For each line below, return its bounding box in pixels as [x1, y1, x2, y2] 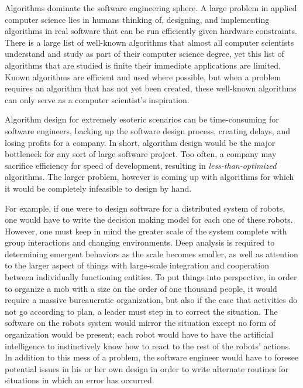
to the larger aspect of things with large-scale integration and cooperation [5, 259, 269, 271]
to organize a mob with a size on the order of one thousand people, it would [5, 282, 277, 294]
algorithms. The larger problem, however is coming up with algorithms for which [5, 171, 294, 183]
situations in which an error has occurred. [5, 374, 154, 386]
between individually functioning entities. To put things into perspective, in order [5, 271, 297, 283]
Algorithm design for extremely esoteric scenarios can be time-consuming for [5, 113, 279, 125]
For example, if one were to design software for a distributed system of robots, [5, 202, 285, 214]
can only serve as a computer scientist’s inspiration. [5, 93, 190, 105]
